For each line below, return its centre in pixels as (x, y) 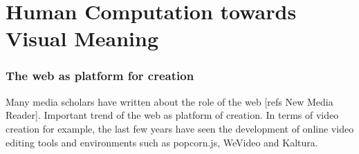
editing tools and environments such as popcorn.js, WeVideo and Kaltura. (162, 142)
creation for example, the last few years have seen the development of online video (180, 128)
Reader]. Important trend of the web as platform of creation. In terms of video (172, 115)
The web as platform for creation (100, 76)
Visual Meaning (82, 38)
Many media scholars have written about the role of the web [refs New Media (169, 101)
